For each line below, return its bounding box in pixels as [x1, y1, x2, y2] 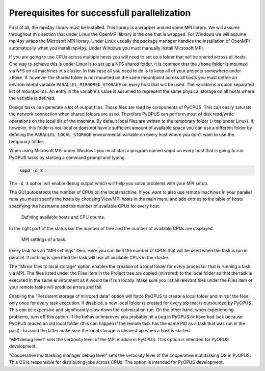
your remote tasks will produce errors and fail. [9, 284, 103, 290]
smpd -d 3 [19, 167, 43, 173]
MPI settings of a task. [21, 236, 67, 242]
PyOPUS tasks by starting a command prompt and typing [9, 155, 125, 160]
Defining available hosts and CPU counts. [21, 214, 106, 220]
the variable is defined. [9, 95, 56, 101]
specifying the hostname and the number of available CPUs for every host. [9, 203, 160, 209]
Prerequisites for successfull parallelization [9, 7, 191, 18]
